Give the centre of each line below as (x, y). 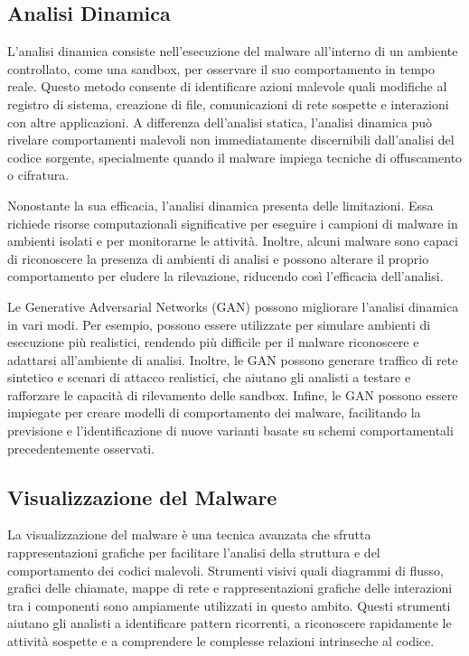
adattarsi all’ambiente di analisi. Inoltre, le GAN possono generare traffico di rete (233, 359)
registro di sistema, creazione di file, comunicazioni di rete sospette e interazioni (228, 103)
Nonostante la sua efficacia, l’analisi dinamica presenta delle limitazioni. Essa (220, 205)
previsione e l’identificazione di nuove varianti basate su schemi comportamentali (230, 431)
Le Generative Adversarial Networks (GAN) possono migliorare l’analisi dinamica (233, 306)
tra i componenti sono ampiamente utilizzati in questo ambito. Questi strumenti (229, 605)
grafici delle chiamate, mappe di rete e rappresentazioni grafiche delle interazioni (230, 588)
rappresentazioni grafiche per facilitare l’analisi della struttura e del (194, 553)
